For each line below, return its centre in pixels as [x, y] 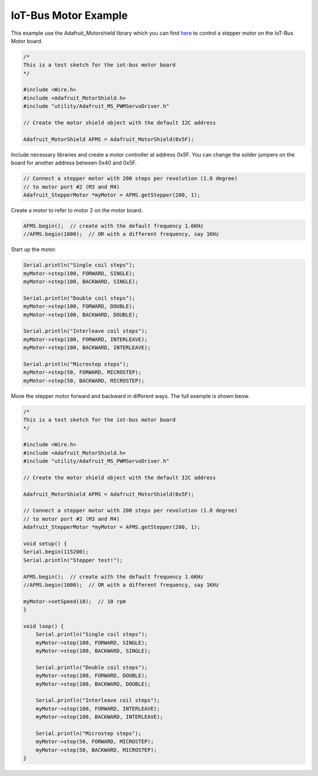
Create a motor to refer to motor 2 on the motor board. [77, 210]
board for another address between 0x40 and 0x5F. [74, 163]
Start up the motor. [34, 249]
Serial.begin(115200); [56, 552]
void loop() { [44, 626]
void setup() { [45, 543]
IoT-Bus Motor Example [69, 15]
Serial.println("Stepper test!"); [73, 560]
